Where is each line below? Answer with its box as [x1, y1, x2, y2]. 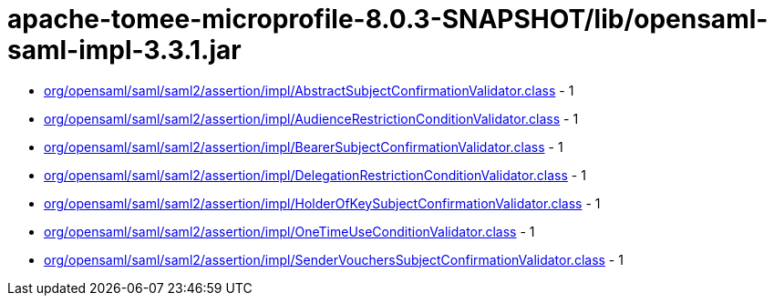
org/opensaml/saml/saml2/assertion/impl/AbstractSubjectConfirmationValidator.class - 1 [44, 82, 574, 98]
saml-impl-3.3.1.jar [7, 35, 242, 66]
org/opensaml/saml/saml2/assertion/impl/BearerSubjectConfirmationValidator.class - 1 [44, 138, 563, 155]
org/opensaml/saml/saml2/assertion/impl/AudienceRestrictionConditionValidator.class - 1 [44, 110, 579, 126]
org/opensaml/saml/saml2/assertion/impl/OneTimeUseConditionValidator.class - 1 [44, 223, 535, 239]
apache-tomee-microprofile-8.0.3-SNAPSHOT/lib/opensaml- [7, 4, 769, 35]
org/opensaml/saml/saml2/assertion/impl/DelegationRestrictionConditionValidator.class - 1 [44, 167, 586, 183]
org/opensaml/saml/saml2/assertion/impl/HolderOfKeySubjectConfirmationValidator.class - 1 [44, 195, 601, 211]
